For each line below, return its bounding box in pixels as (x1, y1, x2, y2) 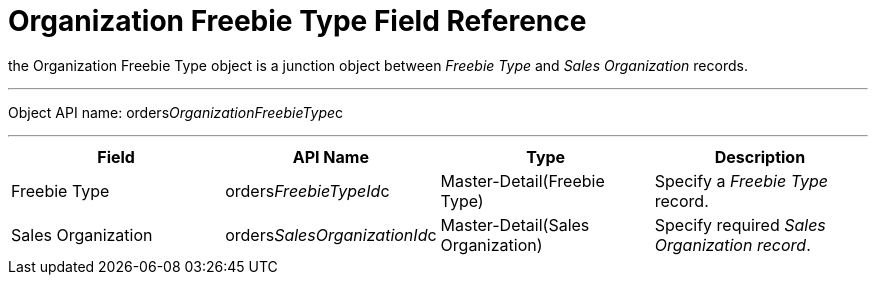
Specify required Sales (654, 214, 826, 235)
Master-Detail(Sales (440, 214, 590, 235)
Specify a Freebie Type (654, 170, 829, 191)
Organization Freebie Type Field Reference (8, 4, 587, 38)
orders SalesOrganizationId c (225, 224, 437, 245)
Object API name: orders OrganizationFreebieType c (8, 103, 344, 121)
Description (714, 146, 806, 167)
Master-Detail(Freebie (440, 170, 605, 191)
